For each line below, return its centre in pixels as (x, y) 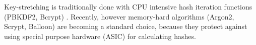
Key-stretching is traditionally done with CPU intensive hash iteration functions (128, 6)
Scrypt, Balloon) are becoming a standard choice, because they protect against (126, 26)
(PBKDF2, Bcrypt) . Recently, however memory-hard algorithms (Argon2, (119, 16)
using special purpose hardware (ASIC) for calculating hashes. (100, 36)
